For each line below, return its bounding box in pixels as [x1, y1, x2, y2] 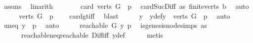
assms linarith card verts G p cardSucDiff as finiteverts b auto [3, 1, 249, 11]
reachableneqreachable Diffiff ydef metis [21, 29, 163, 40]
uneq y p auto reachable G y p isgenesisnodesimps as [3, 20, 207, 30]
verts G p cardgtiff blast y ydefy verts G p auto [19, 10, 230, 21]
